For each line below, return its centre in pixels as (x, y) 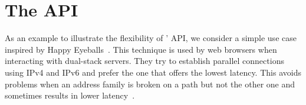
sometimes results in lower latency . (70, 95)
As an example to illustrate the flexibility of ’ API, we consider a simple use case (151, 38)
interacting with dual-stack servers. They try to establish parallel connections (144, 61)
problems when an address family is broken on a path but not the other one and (150, 84)
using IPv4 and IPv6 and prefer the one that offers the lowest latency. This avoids (153, 72)
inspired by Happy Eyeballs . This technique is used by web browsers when (141, 49)
